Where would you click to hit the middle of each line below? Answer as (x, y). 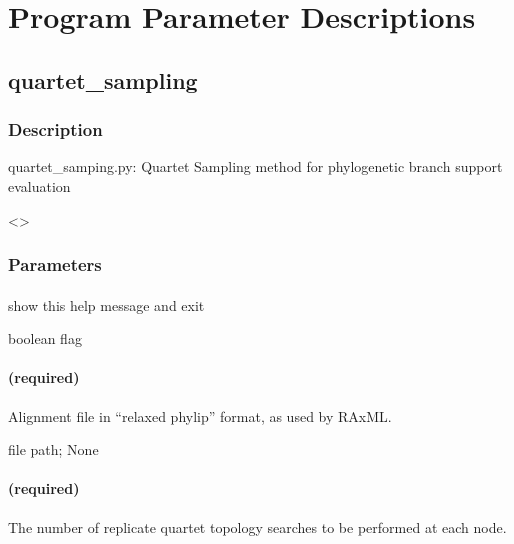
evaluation (39, 185)
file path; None (53, 449)
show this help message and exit (106, 304)
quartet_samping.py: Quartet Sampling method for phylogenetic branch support (255, 166)
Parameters (55, 264)
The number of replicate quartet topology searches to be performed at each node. (257, 526)
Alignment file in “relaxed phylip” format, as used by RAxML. (200, 415)
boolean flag (45, 338)
